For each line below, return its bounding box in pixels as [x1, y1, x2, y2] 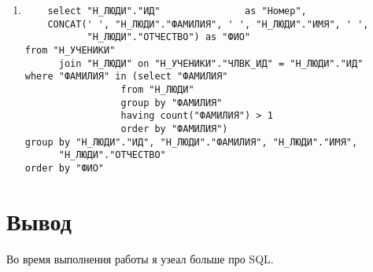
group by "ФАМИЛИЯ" [120, 97, 223, 108]
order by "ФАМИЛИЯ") [120, 123, 228, 134]
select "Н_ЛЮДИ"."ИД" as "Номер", [47, 6, 307, 17]
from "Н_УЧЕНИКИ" [24, 44, 116, 56]
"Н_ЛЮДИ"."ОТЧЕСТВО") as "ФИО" [87, 31, 251, 43]
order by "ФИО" [24, 162, 105, 174]
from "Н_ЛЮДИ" [120, 83, 194, 95]
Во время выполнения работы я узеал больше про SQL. [6, 250, 274, 266]
